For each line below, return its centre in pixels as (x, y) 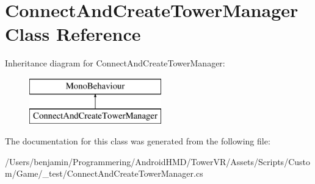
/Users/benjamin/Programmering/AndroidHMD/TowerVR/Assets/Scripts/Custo (157, 161)
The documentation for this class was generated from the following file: (138, 141)
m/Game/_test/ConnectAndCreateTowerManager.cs (104, 173)
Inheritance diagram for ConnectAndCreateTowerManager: (115, 63)
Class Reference (73, 34)
